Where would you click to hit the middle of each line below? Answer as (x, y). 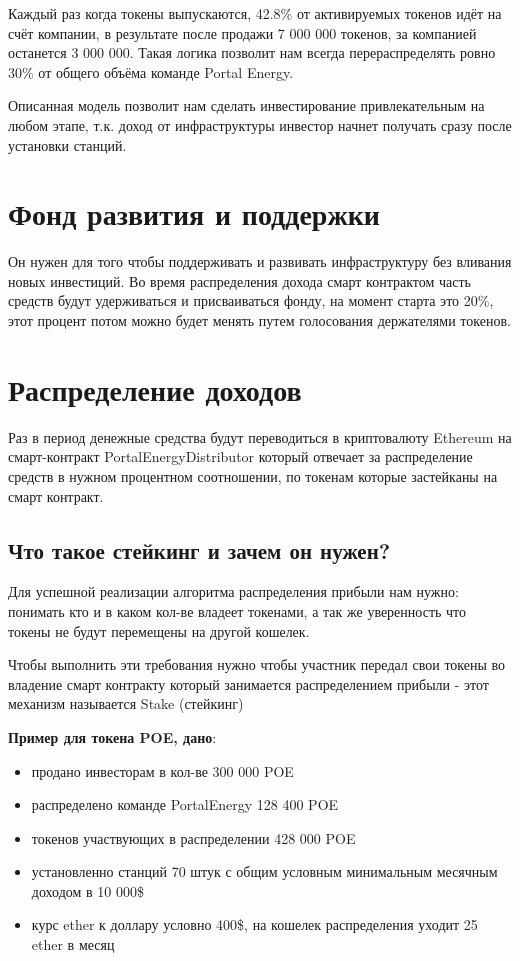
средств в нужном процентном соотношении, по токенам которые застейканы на (253, 475)
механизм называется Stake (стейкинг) (126, 703)
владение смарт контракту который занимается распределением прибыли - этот (248, 683)
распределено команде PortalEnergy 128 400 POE (185, 804)
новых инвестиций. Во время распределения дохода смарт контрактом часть (239, 280)
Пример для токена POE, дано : (112, 736)
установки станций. (67, 144)
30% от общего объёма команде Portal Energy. (151, 71)
